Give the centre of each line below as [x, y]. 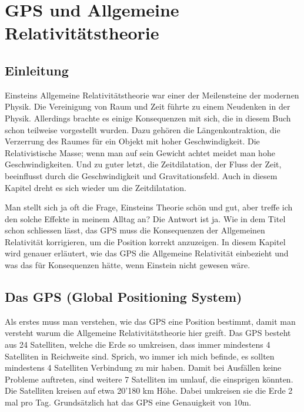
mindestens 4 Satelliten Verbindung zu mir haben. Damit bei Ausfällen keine [143, 367]
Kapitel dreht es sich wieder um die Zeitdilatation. [96, 187]
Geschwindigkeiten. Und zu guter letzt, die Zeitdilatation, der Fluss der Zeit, [143, 164]
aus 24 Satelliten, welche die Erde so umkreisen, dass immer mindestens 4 [138, 345]
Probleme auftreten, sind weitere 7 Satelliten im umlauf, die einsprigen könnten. [149, 379]
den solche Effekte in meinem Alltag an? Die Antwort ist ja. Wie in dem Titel [145, 218]
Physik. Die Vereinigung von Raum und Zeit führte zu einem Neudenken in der [148, 106]
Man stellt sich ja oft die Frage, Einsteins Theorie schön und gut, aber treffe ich [149, 207]
